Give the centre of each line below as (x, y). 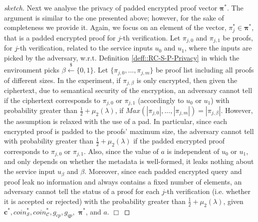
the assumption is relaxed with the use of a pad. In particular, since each (116, 121)
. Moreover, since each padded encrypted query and (163, 171)
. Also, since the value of (121, 151)
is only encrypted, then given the (187, 80)
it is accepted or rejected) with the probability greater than (95, 201)
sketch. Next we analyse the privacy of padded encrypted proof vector (111, 7)
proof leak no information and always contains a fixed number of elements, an (123, 181)
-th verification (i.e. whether (207, 191)
